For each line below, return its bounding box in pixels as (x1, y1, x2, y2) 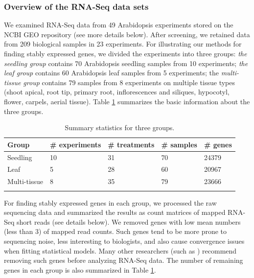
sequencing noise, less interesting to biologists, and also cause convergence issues (4, 236, 245, 246)
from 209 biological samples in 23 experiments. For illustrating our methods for (4, 39, 242, 49)
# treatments (108, 139, 155, 149)
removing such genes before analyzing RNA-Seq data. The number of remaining (4, 255, 243, 265)
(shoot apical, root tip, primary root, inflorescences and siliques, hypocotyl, (4, 87, 230, 97)
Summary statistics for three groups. (65, 122, 175, 133)
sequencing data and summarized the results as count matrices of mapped (4, 207, 226, 217)
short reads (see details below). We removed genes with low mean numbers (17, 216, 241, 227)
